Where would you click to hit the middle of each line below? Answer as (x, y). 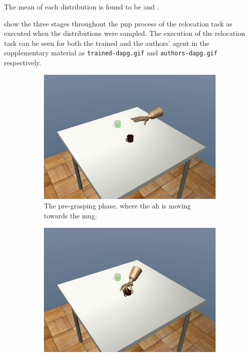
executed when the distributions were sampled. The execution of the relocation (124, 33)
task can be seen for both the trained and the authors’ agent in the (107, 43)
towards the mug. (71, 216)
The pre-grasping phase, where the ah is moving (118, 206)
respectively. (23, 63)
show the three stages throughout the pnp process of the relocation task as (118, 23)
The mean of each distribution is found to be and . (82, 6)
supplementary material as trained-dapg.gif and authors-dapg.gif (111, 53)
